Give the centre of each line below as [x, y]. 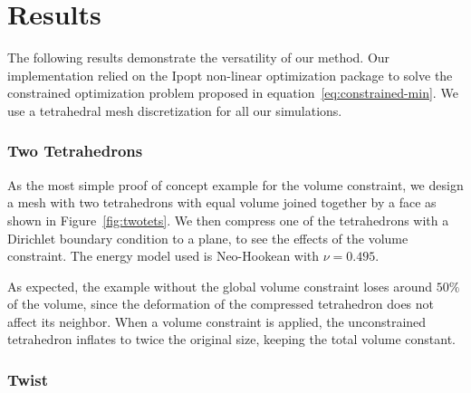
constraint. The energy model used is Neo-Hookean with [163, 256]
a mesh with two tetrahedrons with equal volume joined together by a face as [222, 202]
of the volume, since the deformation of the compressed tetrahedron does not [221, 304]
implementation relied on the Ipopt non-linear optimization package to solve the [230, 75]
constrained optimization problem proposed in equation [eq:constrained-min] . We [233, 93]
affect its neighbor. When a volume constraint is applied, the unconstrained [217, 321]
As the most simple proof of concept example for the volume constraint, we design [235, 184]
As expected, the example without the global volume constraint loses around [220, 286]
